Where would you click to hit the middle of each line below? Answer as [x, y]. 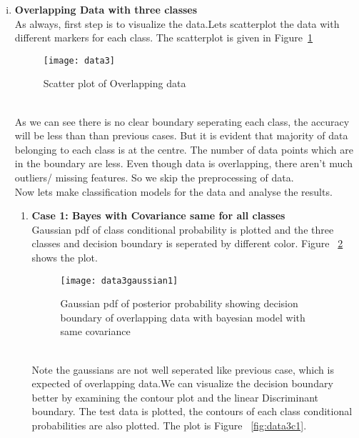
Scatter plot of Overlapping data [115, 83]
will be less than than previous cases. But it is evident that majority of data [181, 135]
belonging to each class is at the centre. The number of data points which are [184, 149]
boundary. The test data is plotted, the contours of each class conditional [192, 411]
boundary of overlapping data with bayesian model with [183, 317]
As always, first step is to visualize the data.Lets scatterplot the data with [177, 23]
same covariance [95, 331]
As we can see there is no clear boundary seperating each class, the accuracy [182, 121]
